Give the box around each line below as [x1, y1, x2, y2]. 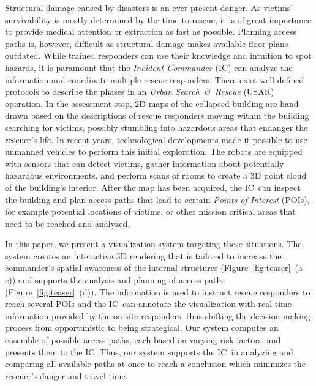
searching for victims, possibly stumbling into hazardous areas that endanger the [5, 121, 308, 133]
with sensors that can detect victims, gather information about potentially [5, 157, 284, 169]
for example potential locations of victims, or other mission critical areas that [5, 205, 296, 218]
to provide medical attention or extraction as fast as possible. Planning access [5, 25, 297, 38]
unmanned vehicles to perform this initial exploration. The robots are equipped [5, 145, 303, 158]
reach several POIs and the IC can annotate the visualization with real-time [5, 297, 292, 310]
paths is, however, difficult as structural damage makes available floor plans [5, 37, 288, 50]
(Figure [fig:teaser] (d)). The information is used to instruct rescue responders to [5, 285, 310, 298]
